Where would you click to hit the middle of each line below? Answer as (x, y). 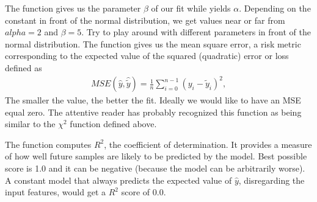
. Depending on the (275, 8)
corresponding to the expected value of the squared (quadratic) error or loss (147, 56)
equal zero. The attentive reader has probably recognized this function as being (153, 112)
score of (136, 192)
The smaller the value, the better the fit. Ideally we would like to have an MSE (153, 100)
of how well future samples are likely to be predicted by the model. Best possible (156, 156)
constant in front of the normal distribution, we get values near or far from (145, 20)
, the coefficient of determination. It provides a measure (208, 144)
